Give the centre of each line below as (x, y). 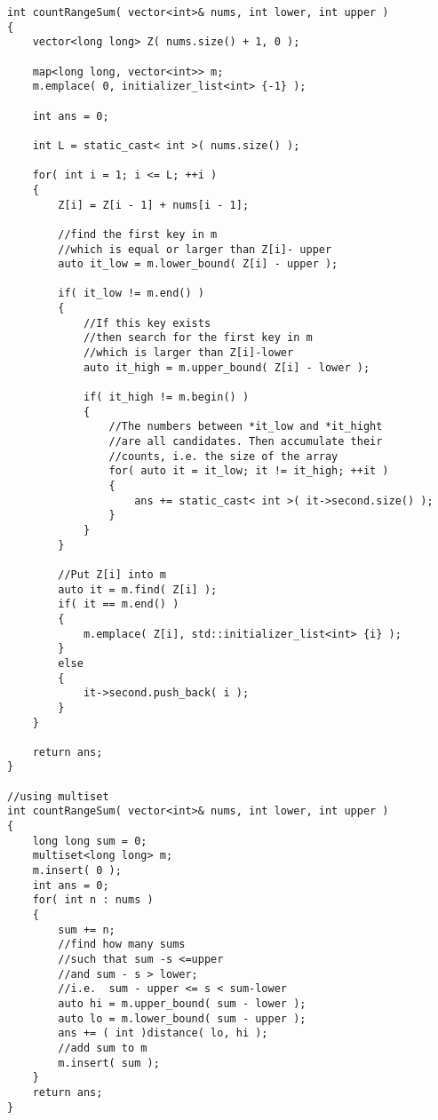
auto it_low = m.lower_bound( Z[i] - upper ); (198, 264)
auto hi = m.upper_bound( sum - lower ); (182, 1003)
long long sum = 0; (90, 841)
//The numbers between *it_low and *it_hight (246, 427)
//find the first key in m (138, 234)
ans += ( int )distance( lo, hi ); (163, 1033)
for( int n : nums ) (93, 900)
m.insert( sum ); (109, 1063)
